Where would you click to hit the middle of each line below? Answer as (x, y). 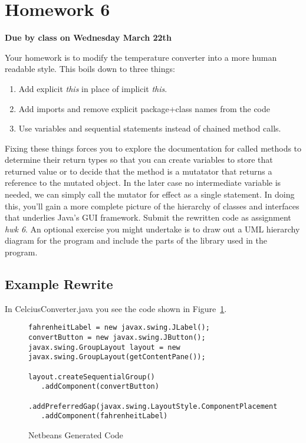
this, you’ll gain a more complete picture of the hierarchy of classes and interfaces (152, 206)
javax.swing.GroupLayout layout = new (104, 347)
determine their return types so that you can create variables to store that (139, 160)
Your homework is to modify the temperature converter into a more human (141, 57)
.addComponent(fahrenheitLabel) (104, 416)
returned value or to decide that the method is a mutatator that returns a (139, 171)
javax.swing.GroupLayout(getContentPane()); (117, 357)
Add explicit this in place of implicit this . (93, 88)
